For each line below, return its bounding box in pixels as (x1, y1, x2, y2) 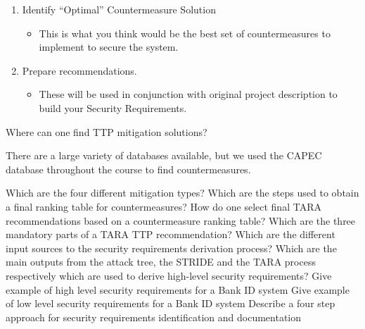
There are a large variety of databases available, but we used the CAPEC (6, 148, 322, 163)
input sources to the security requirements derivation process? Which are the (6, 240, 337, 255)
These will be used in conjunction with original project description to (39, 87, 338, 101)
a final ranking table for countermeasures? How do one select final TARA (6, 199, 321, 213)
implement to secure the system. (39, 39, 179, 54)
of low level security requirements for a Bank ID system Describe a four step (6, 296, 335, 311)
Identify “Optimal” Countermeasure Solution (22, 2, 216, 16)
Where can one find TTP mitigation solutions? (6, 124, 207, 139)
